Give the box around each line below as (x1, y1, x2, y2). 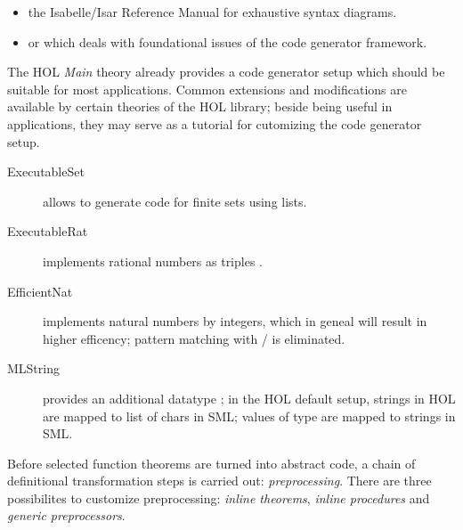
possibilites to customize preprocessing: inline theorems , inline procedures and (7, 488, 430, 507)
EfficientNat (7, 281, 73, 300)
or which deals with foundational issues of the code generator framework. (28, 32, 427, 51)
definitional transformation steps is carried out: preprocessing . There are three (7, 471, 432, 490)
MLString (7, 359, 60, 378)
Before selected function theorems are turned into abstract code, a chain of (7, 453, 416, 472)
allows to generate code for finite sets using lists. (43, 192, 307, 210)
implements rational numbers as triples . (43, 251, 263, 270)
